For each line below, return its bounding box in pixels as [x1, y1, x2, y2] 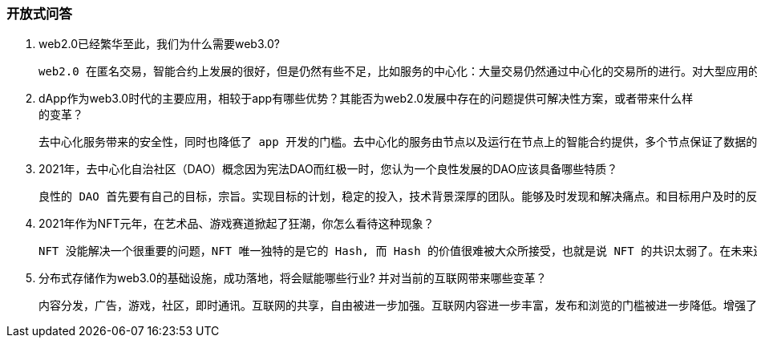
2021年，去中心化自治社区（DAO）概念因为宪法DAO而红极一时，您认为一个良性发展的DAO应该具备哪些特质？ [38, 162, 618, 176]
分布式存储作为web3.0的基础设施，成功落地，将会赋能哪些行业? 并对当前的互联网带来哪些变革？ [38, 271, 547, 285]
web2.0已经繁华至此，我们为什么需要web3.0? [38, 37, 280, 51]
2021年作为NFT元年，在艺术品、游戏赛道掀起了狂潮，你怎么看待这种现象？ [38, 217, 435, 231]
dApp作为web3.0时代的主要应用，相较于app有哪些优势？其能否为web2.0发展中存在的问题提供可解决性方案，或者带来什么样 [38, 91, 694, 106]
